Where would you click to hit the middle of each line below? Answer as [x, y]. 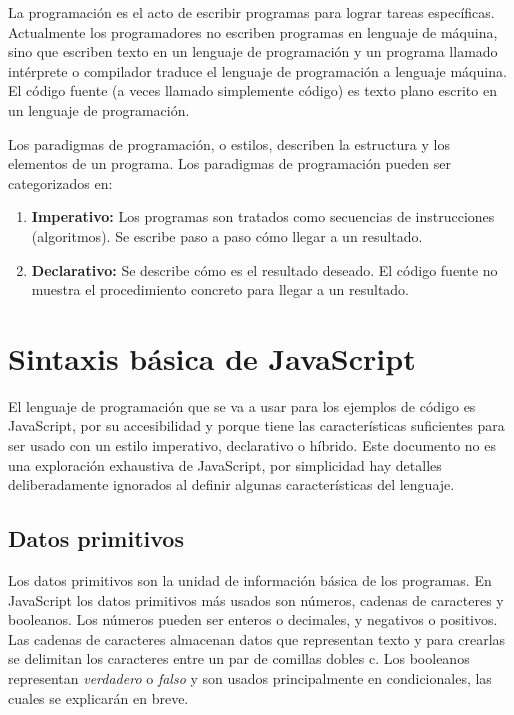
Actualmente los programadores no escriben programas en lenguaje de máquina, [253, 31]
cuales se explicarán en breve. [98, 697]
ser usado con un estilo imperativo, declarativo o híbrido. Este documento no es [252, 445]
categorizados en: [60, 182]
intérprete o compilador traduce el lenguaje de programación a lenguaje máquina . [257, 70]
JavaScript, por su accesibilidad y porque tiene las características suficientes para [256, 425]
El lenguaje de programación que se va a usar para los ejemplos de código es [242, 405]
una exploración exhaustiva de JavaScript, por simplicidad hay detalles [225, 464]
